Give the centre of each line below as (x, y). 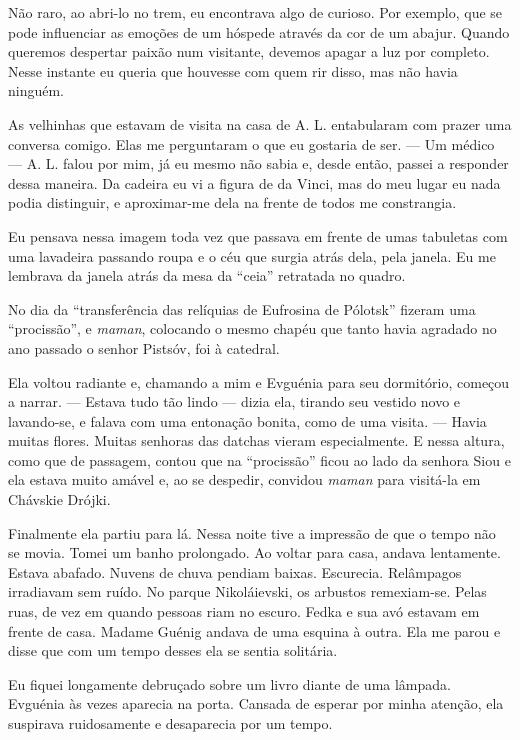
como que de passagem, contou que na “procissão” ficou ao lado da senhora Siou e (259, 459)
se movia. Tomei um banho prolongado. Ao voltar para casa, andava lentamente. (254, 552)
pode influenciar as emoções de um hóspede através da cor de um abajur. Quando (259, 31)
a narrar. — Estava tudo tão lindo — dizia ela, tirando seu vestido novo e (234, 401)
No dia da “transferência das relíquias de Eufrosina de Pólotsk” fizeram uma (242, 308)
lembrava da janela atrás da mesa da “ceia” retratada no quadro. (207, 275)
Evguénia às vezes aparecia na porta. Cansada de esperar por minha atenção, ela (256, 703)
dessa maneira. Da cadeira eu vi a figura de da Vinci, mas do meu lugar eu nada (254, 182)
